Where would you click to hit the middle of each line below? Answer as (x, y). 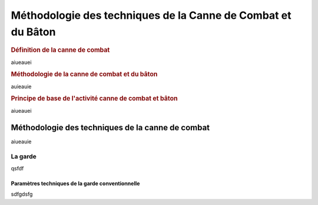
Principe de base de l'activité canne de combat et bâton (94, 99)
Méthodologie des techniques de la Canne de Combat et (151, 15)
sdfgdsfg (22, 194)
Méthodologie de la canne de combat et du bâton (84, 75)
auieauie (21, 86)
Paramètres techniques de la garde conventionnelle (75, 183)
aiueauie (21, 142)
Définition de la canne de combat (60, 50)
